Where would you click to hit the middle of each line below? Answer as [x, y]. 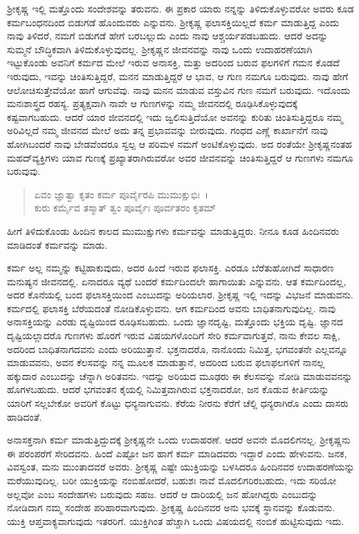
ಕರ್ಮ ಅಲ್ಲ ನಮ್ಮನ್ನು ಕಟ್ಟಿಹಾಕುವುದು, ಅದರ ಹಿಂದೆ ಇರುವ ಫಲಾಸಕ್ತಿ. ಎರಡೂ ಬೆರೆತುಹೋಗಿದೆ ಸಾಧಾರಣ [171, 268]
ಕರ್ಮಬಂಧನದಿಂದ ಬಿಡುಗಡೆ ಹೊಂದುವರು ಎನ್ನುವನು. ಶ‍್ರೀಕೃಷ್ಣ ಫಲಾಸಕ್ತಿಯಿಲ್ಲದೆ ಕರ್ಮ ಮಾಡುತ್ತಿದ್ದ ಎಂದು [173, 22]
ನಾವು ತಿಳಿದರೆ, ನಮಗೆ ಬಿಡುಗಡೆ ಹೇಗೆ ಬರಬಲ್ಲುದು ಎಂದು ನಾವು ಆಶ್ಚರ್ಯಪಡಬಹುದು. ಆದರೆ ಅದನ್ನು [168, 36]
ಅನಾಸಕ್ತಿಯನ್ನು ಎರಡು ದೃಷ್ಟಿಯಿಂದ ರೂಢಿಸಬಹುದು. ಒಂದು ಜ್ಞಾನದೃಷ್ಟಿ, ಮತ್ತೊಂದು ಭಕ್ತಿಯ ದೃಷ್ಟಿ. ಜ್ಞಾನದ [175, 322]
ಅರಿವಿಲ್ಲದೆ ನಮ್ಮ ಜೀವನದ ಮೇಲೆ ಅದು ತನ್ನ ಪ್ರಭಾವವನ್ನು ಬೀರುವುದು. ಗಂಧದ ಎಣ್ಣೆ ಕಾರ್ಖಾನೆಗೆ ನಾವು [167, 130]
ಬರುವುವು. [24, 171]
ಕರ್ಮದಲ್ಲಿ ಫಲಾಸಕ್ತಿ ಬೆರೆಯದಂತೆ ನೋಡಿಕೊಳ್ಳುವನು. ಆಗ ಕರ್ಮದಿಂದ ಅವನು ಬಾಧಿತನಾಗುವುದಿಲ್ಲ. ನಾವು [172, 308]
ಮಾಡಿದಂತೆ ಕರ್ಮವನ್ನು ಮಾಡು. [57, 244]
